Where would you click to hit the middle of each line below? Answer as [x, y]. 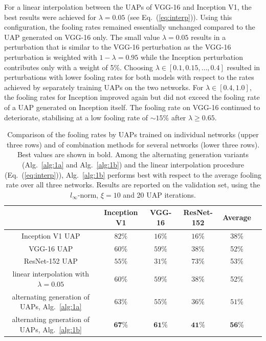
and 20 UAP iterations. [160, 194]
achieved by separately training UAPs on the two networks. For [104, 87]
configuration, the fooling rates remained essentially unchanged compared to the [130, 27]
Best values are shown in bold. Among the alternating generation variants [133, 154]
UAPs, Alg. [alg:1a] [51, 306]
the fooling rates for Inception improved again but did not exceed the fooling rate [132, 97]
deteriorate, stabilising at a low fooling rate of [76, 117]
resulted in [243, 67]
